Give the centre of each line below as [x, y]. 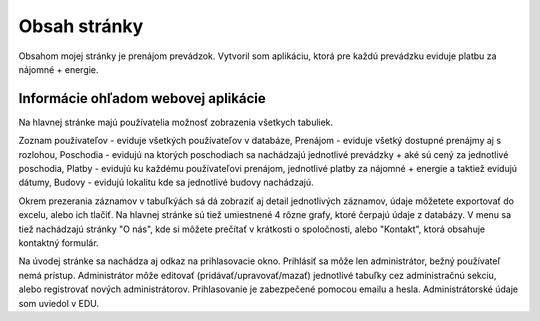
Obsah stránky [81, 26]
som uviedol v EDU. [59, 303]
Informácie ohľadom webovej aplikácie [142, 98]
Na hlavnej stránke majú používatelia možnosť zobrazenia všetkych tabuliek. [176, 122]
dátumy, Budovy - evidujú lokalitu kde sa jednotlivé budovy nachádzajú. [166, 182]
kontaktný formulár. [58, 242]
